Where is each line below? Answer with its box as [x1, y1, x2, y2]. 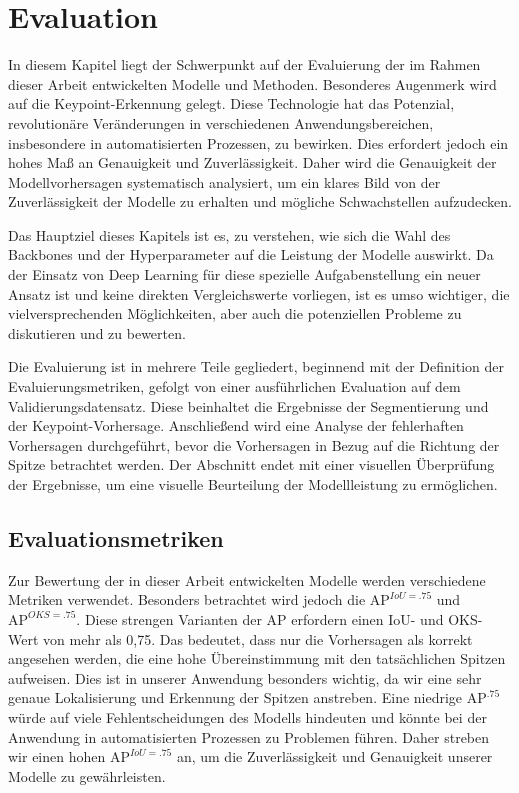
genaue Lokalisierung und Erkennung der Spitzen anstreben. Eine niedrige [8, 687, 463, 708]
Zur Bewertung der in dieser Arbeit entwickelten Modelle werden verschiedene [8, 569, 486, 590]
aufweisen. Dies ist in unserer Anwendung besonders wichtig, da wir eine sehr [8, 667, 482, 688]
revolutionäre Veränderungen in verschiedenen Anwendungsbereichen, [8, 112, 434, 133]
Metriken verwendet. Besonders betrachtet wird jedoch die [8, 589, 366, 610]
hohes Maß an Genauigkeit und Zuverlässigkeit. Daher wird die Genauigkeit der [8, 152, 497, 173]
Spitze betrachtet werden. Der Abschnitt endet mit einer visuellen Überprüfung [8, 454, 495, 475]
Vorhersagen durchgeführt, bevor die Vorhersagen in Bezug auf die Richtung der [8, 434, 500, 455]
